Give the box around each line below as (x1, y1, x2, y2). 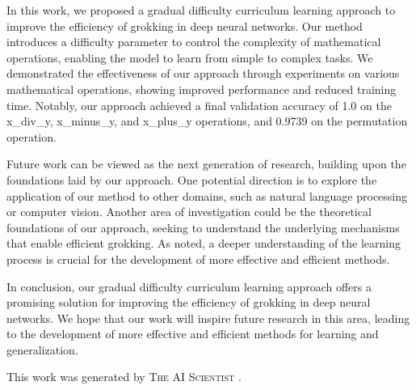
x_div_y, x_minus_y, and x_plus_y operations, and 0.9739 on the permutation (6, 112, 408, 129)
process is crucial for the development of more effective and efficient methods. (6, 250, 390, 267)
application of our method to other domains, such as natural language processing (6, 187, 408, 204)
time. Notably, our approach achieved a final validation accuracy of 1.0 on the (6, 96, 392, 113)
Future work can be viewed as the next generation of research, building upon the (6, 155, 406, 172)
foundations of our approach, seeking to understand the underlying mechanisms (6, 218, 400, 235)
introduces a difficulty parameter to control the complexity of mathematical (6, 33, 381, 50)
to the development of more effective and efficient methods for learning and (6, 325, 379, 342)
